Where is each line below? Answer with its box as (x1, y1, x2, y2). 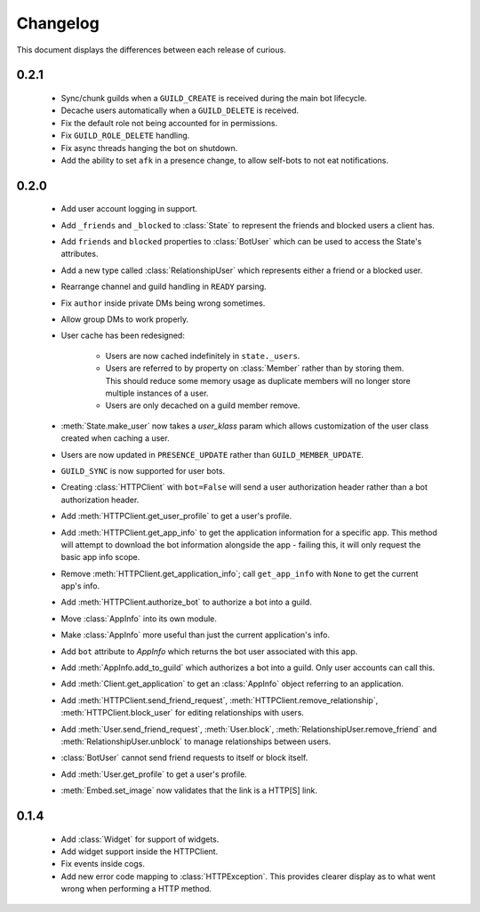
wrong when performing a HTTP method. (60, 884, 212, 894)
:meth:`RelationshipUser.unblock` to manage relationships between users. (60, 736, 332, 747)
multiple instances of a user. (105, 388, 209, 398)
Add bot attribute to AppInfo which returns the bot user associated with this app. (60, 645, 358, 657)
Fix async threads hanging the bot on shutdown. (60, 142, 238, 153)
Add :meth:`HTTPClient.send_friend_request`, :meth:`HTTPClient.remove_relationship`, (60, 694, 379, 706)
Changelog (16, 13, 100, 33)
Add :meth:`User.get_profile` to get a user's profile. (60, 769, 248, 780)
